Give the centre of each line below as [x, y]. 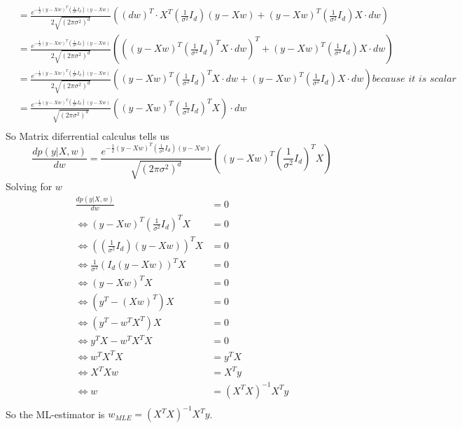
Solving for [29, 186]
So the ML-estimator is [55, 414]
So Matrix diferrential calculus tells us [87, 135]
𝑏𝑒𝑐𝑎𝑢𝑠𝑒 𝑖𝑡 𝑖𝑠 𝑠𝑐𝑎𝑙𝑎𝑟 [414, 79]
